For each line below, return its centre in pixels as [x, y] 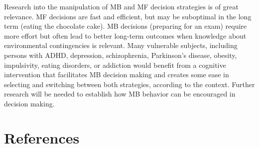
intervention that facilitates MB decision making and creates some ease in [117, 74]
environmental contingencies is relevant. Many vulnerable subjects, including [121, 45]
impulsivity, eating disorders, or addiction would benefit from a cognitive [115, 65]
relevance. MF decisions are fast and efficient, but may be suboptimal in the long [128, 16]
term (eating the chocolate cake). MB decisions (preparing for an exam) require [126, 26]
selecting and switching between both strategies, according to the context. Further [129, 84]
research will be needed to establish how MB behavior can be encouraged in [120, 94]
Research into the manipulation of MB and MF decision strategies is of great [121, 6]
